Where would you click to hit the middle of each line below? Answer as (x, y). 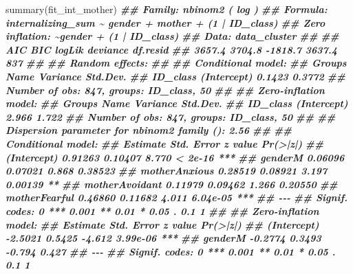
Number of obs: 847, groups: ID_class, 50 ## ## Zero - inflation (165, 90)
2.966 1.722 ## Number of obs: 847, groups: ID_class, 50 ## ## (171, 116)
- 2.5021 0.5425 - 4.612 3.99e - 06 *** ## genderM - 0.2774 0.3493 (163, 238)
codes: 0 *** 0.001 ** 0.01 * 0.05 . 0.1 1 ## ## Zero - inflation (162, 210)
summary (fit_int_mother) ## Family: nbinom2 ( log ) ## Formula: (167, 9)
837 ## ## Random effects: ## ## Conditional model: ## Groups (176, 63)
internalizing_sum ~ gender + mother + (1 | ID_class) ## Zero (165, 22)
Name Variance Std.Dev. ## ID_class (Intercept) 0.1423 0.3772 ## (175, 76)
